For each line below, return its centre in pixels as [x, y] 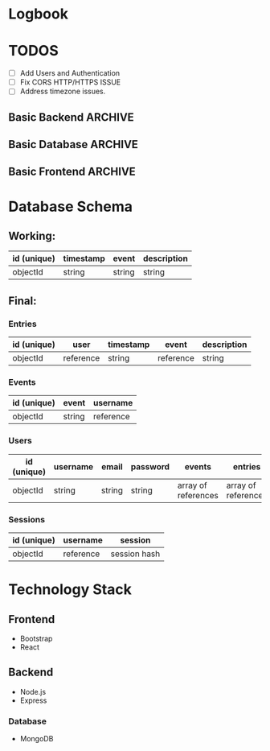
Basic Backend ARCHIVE [71, 117]
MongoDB [37, 739]
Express [33, 700]
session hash [135, 554]
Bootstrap [36, 639]
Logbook [38, 14]
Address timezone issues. [63, 91]
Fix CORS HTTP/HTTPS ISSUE [70, 82]
